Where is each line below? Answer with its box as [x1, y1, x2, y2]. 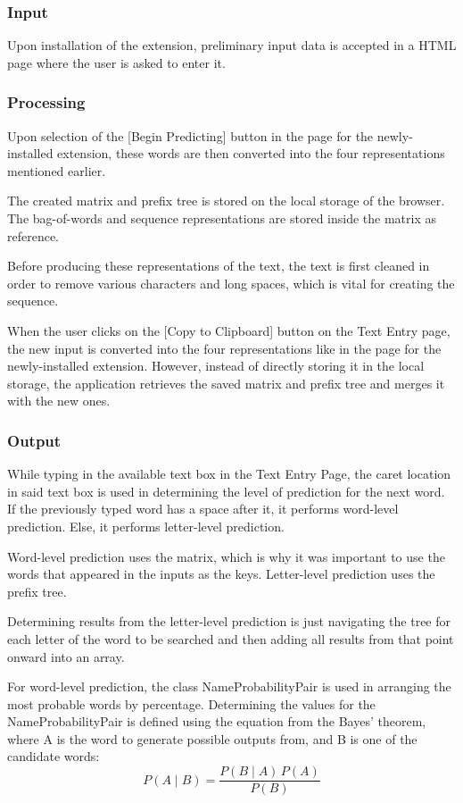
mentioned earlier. [7, 161, 106, 180]
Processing [7, 91, 86, 113]
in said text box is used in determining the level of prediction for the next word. [7, 481, 445, 500]
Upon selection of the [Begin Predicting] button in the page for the [7, 126, 374, 145]
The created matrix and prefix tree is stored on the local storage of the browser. [7, 191, 445, 210]
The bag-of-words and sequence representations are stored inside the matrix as [7, 209, 437, 227]
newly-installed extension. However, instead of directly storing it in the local [7, 356, 425, 375]
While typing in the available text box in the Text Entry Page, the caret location [7, 464, 451, 483]
